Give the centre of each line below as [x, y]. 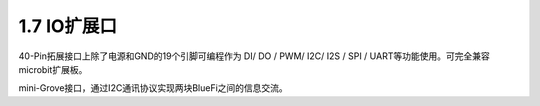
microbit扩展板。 [53, 69]
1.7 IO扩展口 [68, 26]
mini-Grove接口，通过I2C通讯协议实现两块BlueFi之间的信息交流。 [153, 88]
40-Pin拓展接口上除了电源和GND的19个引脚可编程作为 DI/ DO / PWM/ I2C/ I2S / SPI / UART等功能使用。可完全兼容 [254, 56]
